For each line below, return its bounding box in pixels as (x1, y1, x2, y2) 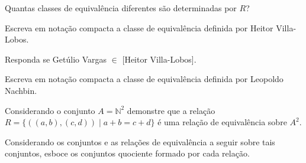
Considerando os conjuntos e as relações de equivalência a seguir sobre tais (5, 135, 275, 148)
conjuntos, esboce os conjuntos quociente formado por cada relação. (5, 147, 250, 159)
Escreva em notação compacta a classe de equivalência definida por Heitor (5, 21, 273, 34)
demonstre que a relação (127, 104, 215, 116)
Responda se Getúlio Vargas (5, 53, 107, 65)
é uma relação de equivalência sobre (157, 116, 287, 128)
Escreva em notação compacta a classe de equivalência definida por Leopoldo (5, 73, 284, 85)
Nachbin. (5, 84, 37, 96)
